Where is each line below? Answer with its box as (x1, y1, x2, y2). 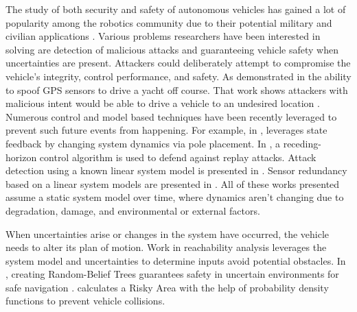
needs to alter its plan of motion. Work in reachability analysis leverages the (5, 240, 327, 254)
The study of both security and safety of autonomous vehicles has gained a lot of (5, 2, 346, 16)
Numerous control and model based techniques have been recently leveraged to (5, 109, 337, 123)
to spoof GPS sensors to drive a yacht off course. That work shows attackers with (5, 82, 348, 97)
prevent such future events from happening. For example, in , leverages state (5, 123, 327, 137)
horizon (5, 149, 37, 164)
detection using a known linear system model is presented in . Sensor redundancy (5, 163, 347, 178)
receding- (283, 136, 321, 150)
